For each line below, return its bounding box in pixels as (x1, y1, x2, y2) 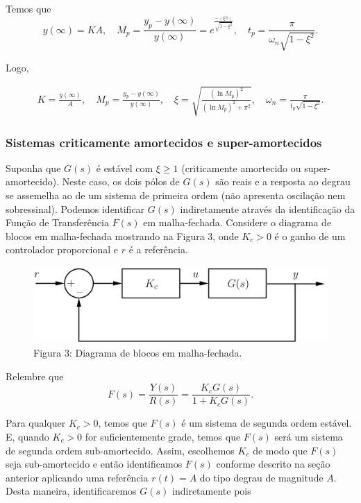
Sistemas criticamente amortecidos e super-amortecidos (6, 133, 322, 151)
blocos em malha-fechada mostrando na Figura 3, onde (6, 228, 239, 243)
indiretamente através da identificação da (180, 201, 355, 216)
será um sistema (274, 429, 343, 444)
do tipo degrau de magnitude (199, 470, 324, 484)
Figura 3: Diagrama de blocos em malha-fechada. (33, 346, 242, 360)
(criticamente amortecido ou (181, 160, 301, 175)
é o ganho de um (274, 228, 346, 243)
